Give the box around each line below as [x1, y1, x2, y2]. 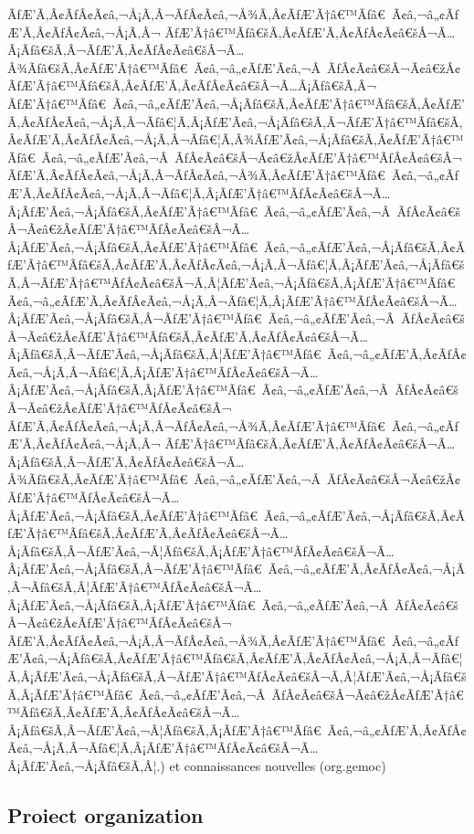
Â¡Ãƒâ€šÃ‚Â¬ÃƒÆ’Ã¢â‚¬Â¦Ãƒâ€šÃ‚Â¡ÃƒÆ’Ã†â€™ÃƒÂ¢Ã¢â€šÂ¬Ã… [7, 541, 395, 560]
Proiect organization [7, 800, 204, 829]
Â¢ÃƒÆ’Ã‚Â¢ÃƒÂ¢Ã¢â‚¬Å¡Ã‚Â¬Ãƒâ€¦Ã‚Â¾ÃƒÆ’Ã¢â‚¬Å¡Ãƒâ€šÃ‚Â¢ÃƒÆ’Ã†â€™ [7, 130, 464, 149]
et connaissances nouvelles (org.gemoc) [169, 755, 386, 775]
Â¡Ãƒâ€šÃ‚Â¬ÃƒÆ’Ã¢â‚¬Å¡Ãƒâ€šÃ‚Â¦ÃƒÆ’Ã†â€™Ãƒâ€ [7, 344, 321, 364]
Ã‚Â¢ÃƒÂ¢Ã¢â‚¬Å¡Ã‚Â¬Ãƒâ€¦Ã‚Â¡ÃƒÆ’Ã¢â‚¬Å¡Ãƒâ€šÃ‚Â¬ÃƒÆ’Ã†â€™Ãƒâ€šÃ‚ [7, 111, 463, 131]
